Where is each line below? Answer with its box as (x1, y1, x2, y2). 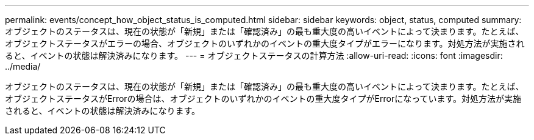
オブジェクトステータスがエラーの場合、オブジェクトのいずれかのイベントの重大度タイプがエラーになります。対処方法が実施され (5, 38, 525, 48)
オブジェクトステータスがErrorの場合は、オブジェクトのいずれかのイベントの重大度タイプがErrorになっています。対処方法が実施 (5, 93, 522, 104)
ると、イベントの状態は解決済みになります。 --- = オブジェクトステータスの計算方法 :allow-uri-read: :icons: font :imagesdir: (5, 50, 503, 61)
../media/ (5, 61, 41, 72)
